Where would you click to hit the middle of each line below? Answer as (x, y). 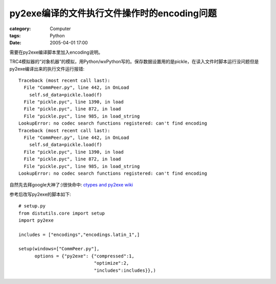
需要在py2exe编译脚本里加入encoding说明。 (56, 52)
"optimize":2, (111, 263)
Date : (15, 43)
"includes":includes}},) (125, 270)
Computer (60, 29)
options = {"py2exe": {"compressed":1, (85, 256)
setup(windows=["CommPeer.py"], (59, 249)
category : (20, 29)
